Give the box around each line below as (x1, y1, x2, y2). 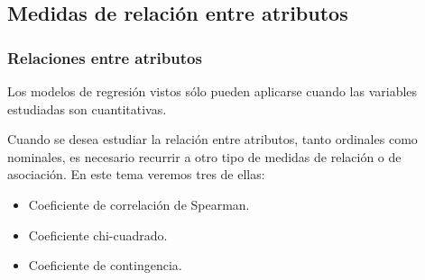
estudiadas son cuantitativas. (7, 99, 167, 118)
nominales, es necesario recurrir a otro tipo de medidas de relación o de (7, 147, 402, 166)
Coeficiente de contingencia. (28, 256, 182, 275)
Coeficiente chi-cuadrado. (28, 225, 168, 244)
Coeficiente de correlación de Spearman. (28, 194, 250, 213)
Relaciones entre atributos (7, 46, 202, 68)
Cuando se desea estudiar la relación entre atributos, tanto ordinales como (7, 130, 418, 149)
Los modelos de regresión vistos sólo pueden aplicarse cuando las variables (7, 82, 418, 100)
